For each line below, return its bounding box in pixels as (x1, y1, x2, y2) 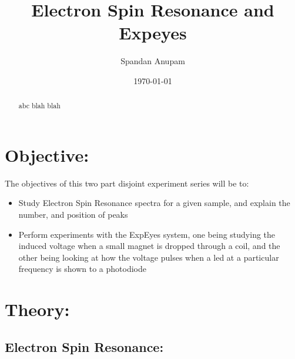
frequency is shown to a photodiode (18, 262, 147, 275)
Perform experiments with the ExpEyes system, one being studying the (18, 228, 276, 240)
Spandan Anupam (120, 55, 185, 67)
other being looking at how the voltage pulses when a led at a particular (18, 251, 279, 263)
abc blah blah (18, 101, 61, 111)
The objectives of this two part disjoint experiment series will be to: (5, 177, 249, 189)
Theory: (5, 297, 70, 321)
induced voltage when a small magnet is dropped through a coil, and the (18, 240, 280, 252)
